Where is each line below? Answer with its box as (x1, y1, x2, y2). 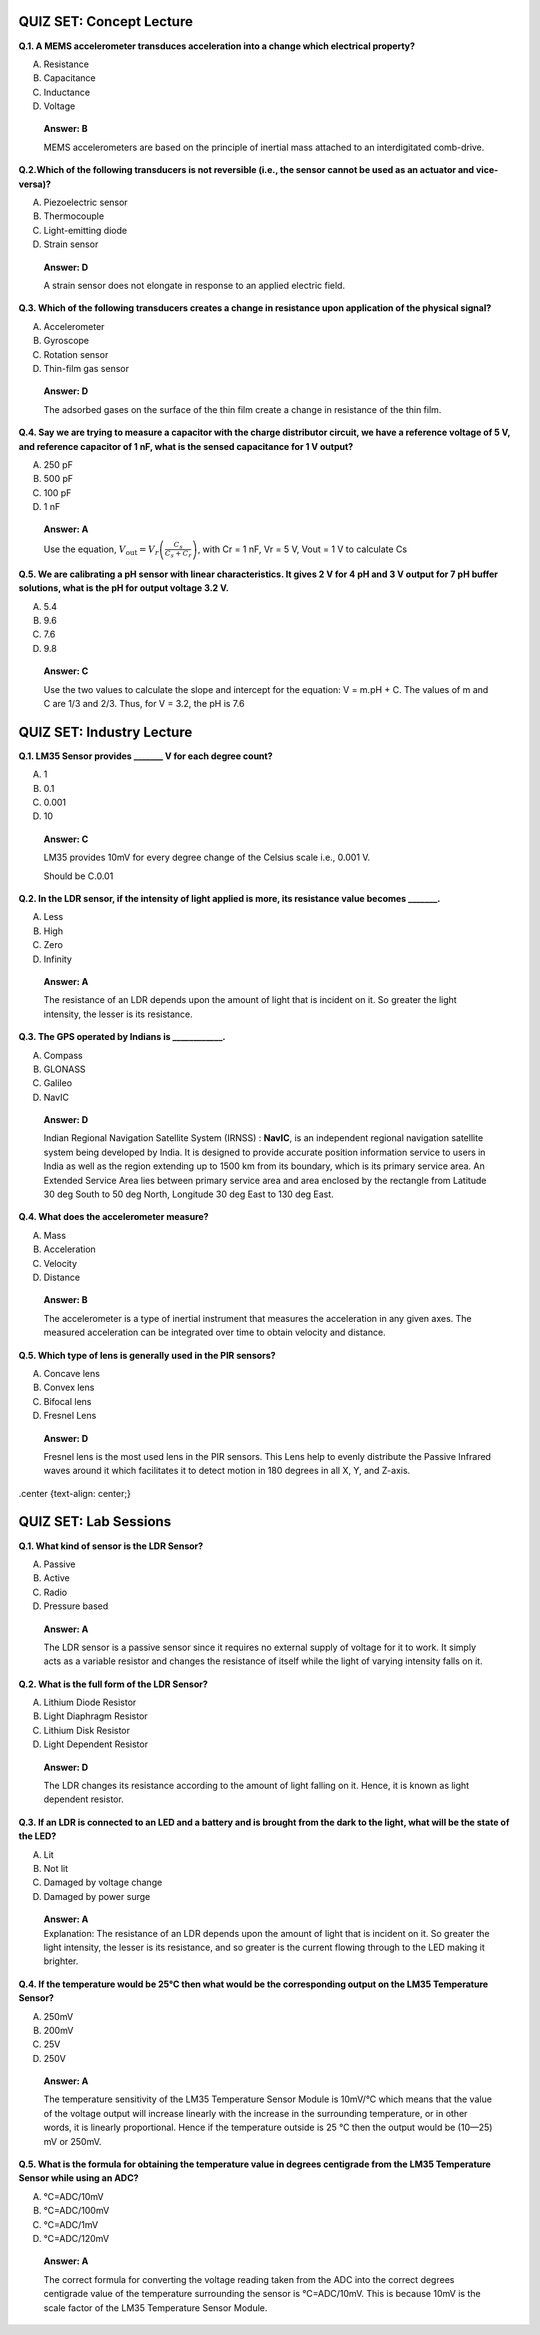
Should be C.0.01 (43, 870, 114, 882)
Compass (43, 1049, 84, 1061)
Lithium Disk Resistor (43, 1724, 130, 1736)
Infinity (43, 953, 72, 965)
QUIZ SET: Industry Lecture (18, 723, 193, 740)
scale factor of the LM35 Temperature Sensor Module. (43, 2301, 268, 2314)
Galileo (43, 1077, 73, 1089)
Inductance (43, 86, 90, 98)
